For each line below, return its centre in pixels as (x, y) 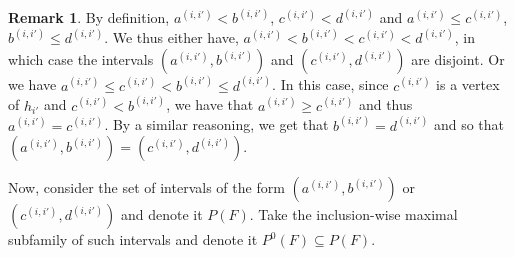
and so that (469, 124)
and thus (385, 104)
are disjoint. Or (458, 59)
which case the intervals (81, 59)
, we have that (210, 104)
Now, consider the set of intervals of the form (146, 187)
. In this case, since (330, 84)
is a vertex (468, 84)
